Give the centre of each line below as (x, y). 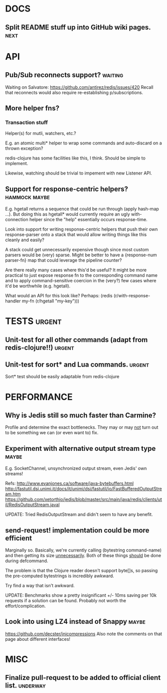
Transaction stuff (27, 122)
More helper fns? (32, 108)
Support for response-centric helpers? (67, 189)
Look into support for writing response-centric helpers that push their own (82, 229)
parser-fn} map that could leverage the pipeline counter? (64, 260)
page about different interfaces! (38, 639)
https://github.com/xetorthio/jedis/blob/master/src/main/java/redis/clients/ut (83, 499)
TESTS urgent (33, 321)
